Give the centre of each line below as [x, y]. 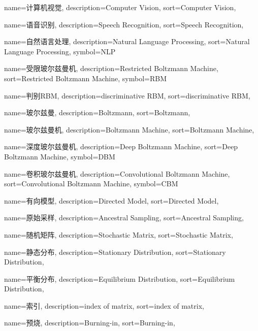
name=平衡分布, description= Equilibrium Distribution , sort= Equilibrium [120, 278]
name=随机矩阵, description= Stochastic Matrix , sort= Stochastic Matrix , [119, 234]
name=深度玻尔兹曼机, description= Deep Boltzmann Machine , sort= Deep [121, 146]
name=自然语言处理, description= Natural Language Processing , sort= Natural [127, 41]
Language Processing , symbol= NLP [60, 51]
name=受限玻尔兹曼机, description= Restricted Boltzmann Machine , [111, 68]
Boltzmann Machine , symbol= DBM [60, 156]
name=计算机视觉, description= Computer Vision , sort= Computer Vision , [120, 7]
